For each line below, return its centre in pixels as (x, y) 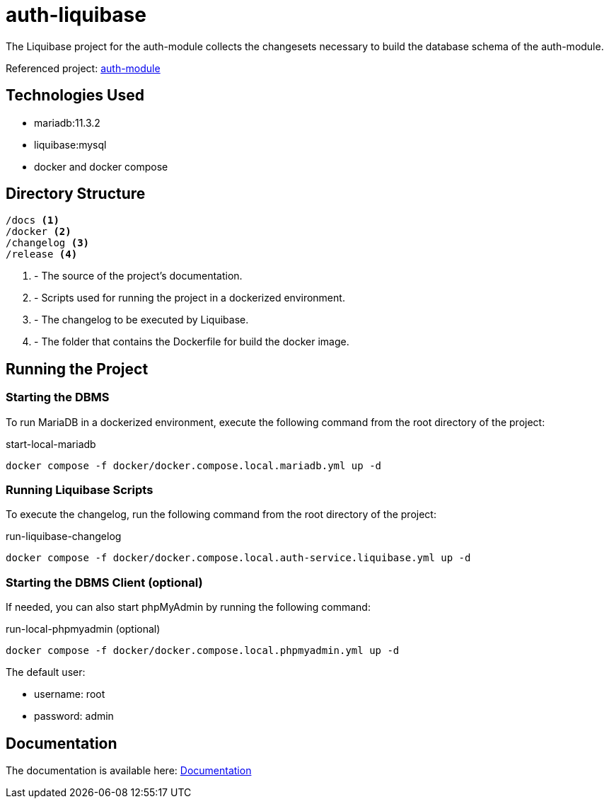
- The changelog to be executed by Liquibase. (141, 320)
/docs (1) (33, 220)
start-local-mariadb (51, 444)
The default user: (46, 672)
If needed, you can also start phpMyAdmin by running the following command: (188, 607)
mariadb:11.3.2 (67, 122)
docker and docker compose (101, 166)
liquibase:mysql (70, 144)
